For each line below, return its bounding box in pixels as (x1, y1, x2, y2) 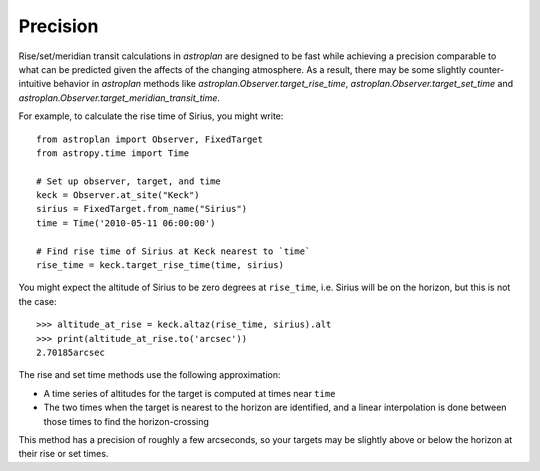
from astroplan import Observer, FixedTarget (36, 133, 264, 145)
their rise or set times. (18, 448, 109, 460)
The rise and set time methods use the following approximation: (18, 369, 281, 381)
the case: (18, 295, 57, 307)
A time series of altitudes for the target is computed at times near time (43, 387, 336, 399)
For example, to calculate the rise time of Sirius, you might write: (18, 110, 284, 122)
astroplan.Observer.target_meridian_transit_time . (18, 91, 220, 104)
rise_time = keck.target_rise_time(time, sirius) (36, 260, 285, 271)
